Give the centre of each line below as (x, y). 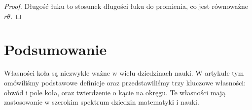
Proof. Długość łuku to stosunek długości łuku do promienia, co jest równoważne (126, 6)
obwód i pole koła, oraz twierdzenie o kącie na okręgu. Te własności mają (115, 92)
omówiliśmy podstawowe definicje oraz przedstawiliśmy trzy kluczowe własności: (125, 82)
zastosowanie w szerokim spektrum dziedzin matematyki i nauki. (102, 102)
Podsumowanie (55, 49)
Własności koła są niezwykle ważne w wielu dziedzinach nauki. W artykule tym (124, 73)
